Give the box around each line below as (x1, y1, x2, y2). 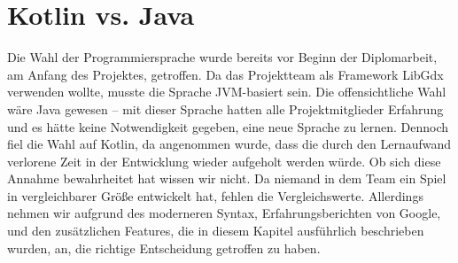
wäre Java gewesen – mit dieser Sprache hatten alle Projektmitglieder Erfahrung (7, 99, 444, 118)
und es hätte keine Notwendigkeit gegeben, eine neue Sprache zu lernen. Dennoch (7, 117, 449, 135)
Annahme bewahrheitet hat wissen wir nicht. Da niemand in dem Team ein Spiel (7, 169, 446, 188)
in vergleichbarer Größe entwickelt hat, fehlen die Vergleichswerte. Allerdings (7, 186, 423, 205)
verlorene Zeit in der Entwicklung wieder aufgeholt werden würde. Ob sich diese (7, 151, 441, 170)
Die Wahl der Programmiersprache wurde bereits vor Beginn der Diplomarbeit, (7, 48, 438, 66)
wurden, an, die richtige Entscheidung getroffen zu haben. (7, 238, 321, 257)
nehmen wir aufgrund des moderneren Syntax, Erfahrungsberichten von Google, (7, 204, 441, 222)
